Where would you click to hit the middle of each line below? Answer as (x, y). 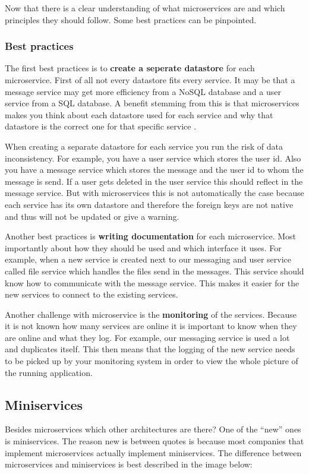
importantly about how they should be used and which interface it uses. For (143, 247)
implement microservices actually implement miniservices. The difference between (153, 452)
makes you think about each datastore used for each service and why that (139, 114)
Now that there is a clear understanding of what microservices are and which (145, 8)
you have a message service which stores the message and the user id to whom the (154, 170)
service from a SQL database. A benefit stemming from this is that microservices (152, 103)
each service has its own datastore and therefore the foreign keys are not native (149, 204)
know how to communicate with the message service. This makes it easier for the (152, 282)
